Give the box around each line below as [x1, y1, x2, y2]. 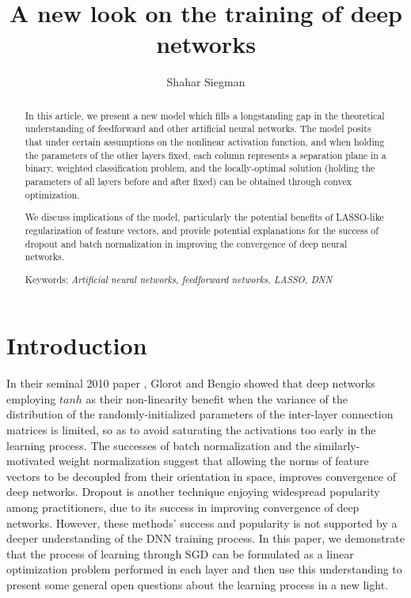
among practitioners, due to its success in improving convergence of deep [6, 499, 360, 516]
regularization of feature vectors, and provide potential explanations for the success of [25, 223, 379, 237]
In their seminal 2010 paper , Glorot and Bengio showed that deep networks [6, 375, 375, 392]
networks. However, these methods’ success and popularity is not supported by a [6, 514, 398, 531]
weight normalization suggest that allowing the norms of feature [58, 452, 369, 469]
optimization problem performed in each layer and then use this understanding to [6, 561, 402, 577]
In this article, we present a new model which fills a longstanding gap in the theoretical [25, 108, 385, 122]
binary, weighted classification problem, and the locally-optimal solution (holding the [25, 161, 375, 175]
